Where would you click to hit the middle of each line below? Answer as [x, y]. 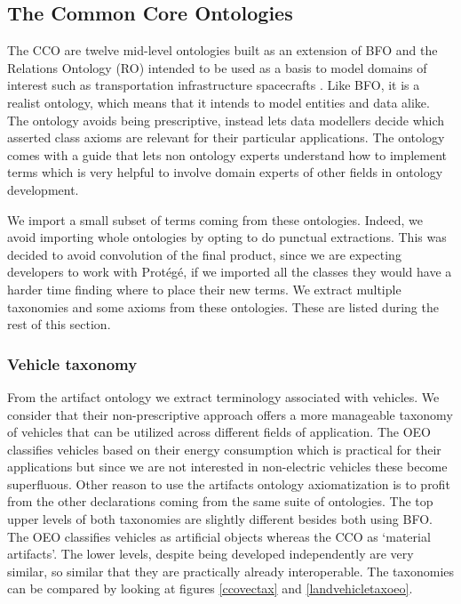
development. [43, 189]
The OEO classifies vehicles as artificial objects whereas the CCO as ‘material [219, 536]
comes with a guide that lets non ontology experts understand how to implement [227, 154]
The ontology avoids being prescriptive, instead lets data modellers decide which [226, 120]
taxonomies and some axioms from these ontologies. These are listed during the [223, 306]
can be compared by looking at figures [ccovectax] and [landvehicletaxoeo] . [210, 588]
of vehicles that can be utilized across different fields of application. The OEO [219, 432]
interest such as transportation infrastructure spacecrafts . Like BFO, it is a [214, 85]
